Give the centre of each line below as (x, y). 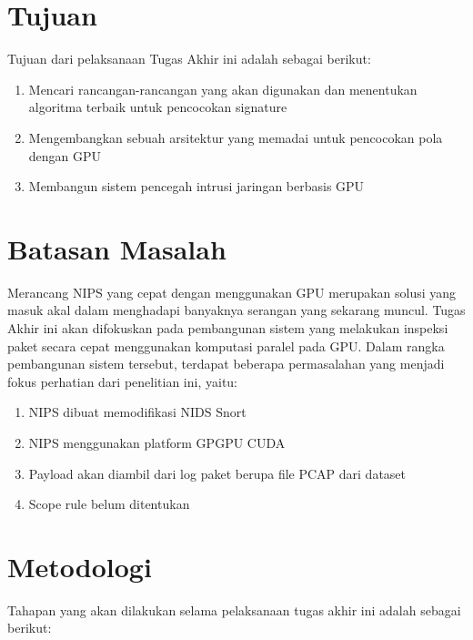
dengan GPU (65, 155)
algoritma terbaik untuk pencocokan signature (158, 107)
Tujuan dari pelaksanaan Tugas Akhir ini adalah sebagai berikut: (189, 59)
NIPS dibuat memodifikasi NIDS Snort (137, 412)
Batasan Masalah (117, 248)
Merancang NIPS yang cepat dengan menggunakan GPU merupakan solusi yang (232, 292)
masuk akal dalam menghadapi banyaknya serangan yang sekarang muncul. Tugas (236, 310)
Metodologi (80, 566)
